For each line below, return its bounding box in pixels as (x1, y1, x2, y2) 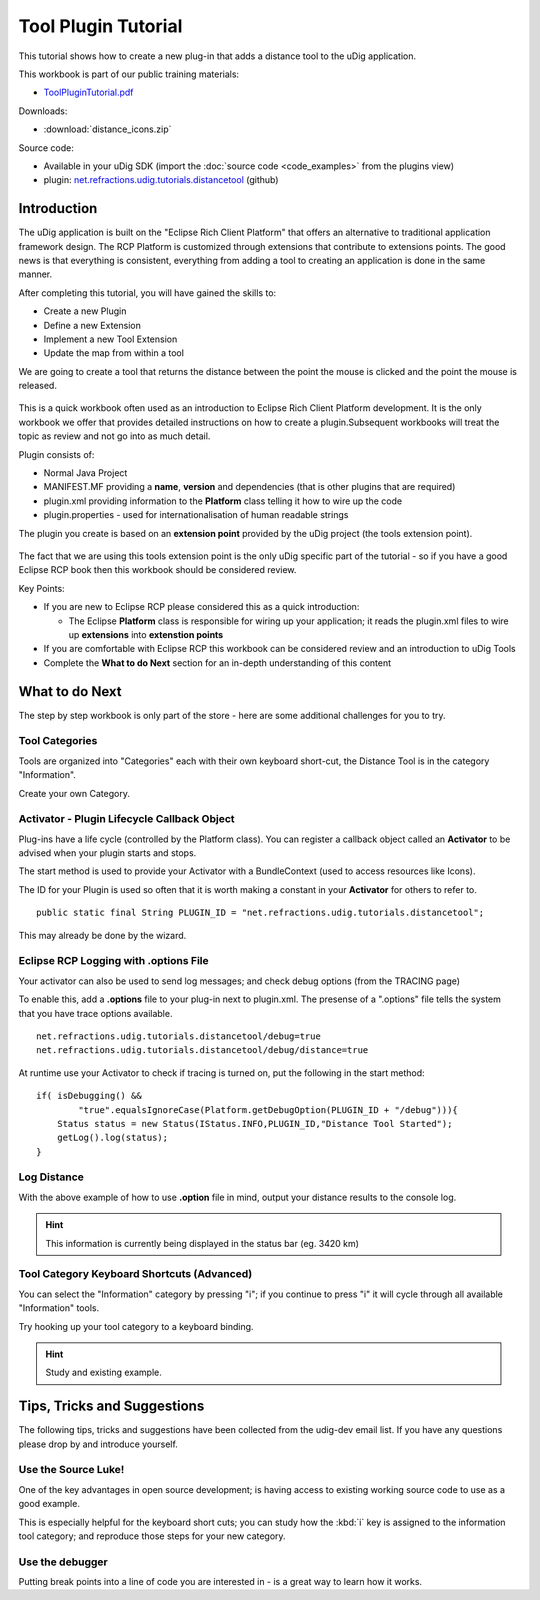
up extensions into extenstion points (68, 628, 224, 640)
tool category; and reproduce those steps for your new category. (18, 1530, 286, 1542)
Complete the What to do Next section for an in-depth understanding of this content (43, 656, 392, 669)
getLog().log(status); (56, 1132, 169, 1144)
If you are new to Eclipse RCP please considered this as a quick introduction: (43, 601, 360, 613)
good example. (18, 1498, 80, 1510)
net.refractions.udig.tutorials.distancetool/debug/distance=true (36, 1045, 369, 1056)
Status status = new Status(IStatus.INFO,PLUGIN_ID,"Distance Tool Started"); (56, 1118, 453, 1129)
